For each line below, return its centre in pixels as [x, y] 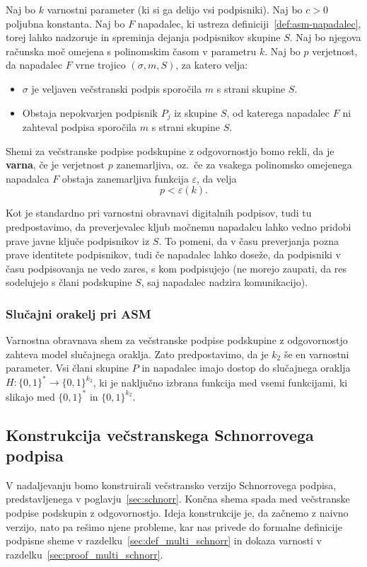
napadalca [28, 178]
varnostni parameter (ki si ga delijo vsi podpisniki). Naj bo [175, 9]
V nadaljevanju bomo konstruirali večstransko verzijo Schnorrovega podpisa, [171, 485]
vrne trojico [100, 65]
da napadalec [34, 65]
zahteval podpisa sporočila [80, 127]
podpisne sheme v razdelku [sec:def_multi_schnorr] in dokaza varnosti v [164, 540]
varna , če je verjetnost [56, 165]
